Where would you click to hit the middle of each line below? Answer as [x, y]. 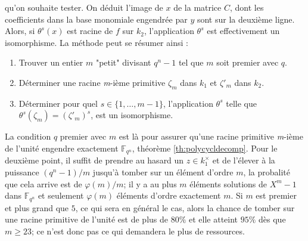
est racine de [90, 31]
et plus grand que [37, 207]
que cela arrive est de [43, 183]
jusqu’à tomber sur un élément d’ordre [163, 172]
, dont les [247, 7]
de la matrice [197, 7]
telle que [241, 103]
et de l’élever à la [244, 160]
